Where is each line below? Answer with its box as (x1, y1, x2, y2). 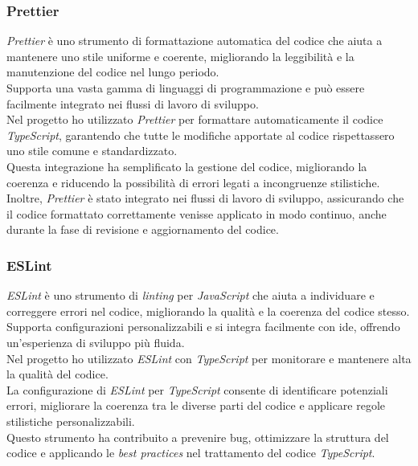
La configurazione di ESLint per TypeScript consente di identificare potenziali (6, 381, 388, 398)
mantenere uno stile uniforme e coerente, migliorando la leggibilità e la (6, 47, 354, 64)
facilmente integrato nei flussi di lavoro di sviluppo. (6, 95, 259, 112)
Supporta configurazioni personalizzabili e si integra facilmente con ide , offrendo (6, 318, 400, 335)
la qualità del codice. (6, 366, 109, 382)
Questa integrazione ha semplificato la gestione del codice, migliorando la (6, 157, 367, 174)
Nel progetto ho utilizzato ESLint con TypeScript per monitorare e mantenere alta (6, 349, 412, 366)
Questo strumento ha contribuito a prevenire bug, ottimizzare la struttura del (6, 428, 389, 445)
